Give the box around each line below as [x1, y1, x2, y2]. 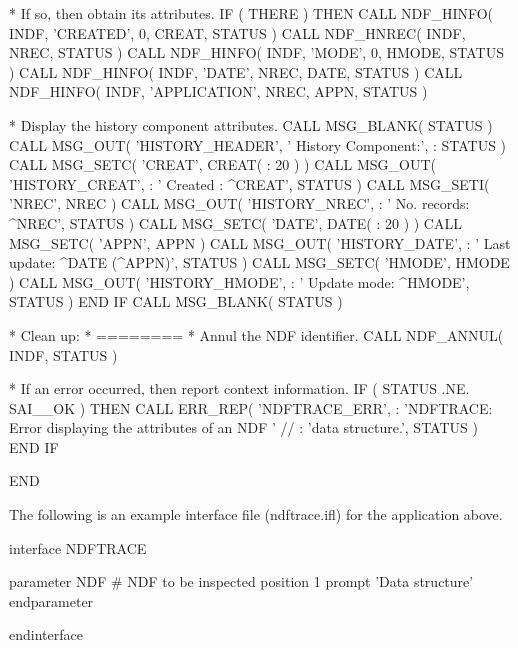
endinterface [9, 624, 83, 645]
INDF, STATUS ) [9, 344, 118, 365]
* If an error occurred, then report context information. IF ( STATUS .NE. [9, 378, 470, 399]
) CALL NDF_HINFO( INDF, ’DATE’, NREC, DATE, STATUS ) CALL [9, 61, 463, 82]
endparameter [9, 590, 94, 611]
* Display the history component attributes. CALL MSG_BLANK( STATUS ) [9, 114, 493, 135]
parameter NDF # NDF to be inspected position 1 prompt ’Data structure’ [9, 571, 474, 592]
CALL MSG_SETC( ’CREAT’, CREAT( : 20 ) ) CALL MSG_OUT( [9, 154, 437, 175]
